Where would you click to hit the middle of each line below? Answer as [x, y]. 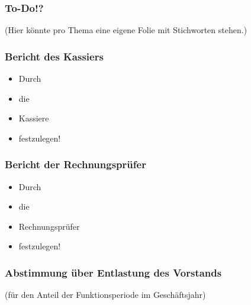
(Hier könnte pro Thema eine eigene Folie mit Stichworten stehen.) [126, 30]
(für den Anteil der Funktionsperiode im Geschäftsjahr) [105, 295]
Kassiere [34, 118]
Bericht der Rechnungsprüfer [75, 164]
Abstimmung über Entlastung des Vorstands [113, 272]
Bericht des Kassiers [54, 56]
